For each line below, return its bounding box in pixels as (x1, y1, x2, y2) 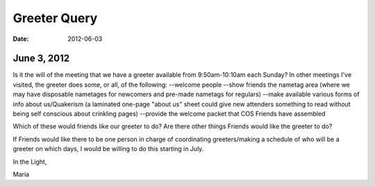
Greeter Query (12, 10, 98, 26)
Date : (12, 35, 29, 43)
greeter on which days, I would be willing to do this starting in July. (12, 145, 204, 153)
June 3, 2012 (12, 53, 70, 64)
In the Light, (12, 157, 47, 166)
